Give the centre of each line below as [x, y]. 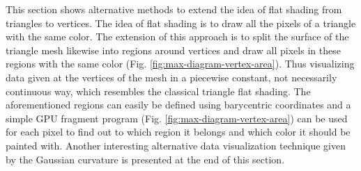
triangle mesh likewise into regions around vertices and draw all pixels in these [173, 50]
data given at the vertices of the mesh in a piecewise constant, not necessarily [171, 77]
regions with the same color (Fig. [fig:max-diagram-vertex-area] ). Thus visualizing [180, 64]
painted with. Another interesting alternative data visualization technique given [176, 145]
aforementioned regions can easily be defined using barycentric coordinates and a [178, 105]
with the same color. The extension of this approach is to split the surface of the [177, 36]
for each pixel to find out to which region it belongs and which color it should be [178, 132]
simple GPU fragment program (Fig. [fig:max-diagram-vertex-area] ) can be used [177, 118]
